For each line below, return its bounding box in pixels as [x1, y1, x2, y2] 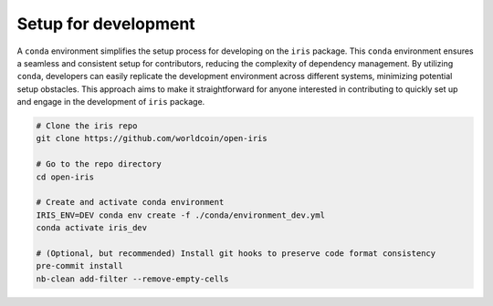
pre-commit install [36, 260, 123, 271]
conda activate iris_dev [36, 223, 148, 233]
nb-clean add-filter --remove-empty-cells [36, 273, 229, 284]
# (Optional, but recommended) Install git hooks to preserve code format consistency [36, 249, 436, 259]
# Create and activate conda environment [36, 197, 225, 208]
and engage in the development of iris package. [16, 97, 205, 107]
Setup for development [16, 14, 195, 34]
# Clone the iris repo [36, 121, 138, 131]
